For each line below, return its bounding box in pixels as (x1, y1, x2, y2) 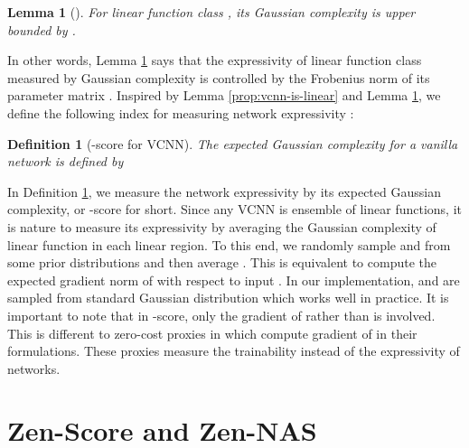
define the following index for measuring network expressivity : (7, 103, 354, 122)
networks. (7, 359, 61, 378)
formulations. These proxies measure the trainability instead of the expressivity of (7, 341, 460, 360)
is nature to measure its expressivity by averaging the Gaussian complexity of (7, 217, 436, 236)
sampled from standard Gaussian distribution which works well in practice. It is (7, 288, 449, 307)
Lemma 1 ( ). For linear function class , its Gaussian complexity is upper (7, 3, 416, 21)
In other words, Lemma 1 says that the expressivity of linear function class (7, 51, 422, 70)
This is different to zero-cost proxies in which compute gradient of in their (7, 323, 417, 342)
